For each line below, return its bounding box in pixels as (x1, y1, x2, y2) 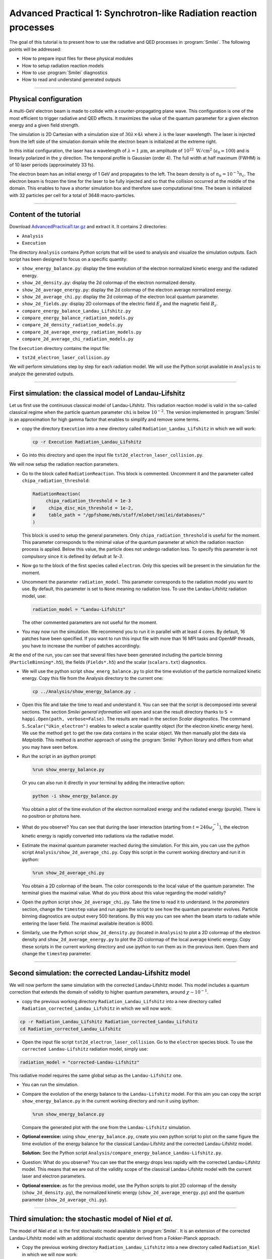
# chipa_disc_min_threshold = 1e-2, (32, 505, 133, 511)
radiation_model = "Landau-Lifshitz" (32, 606, 126, 612)
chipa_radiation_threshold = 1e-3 (45, 498, 131, 504)
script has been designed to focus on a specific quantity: (9, 256, 128, 262)
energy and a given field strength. (9, 122, 80, 128)
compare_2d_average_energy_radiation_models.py (22, 329, 142, 335)
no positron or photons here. (22, 813, 82, 819)
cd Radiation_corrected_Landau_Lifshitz (20, 1026, 121, 1032)
